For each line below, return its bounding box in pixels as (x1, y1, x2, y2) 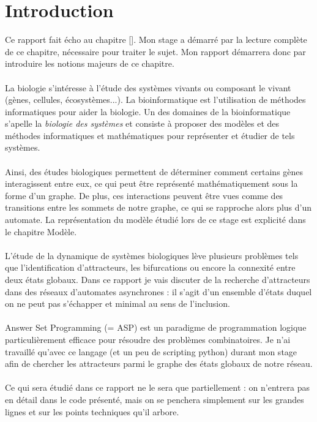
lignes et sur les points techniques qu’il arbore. (5, 405, 179, 418)
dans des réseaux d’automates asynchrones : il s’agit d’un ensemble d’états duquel (5, 285, 312, 298)
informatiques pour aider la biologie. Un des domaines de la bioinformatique (5, 105, 291, 118)
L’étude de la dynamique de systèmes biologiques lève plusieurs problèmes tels (5, 249, 299, 262)
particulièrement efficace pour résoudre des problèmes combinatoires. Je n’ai (5, 333, 291, 345)
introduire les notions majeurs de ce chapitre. (5, 57, 174, 70)
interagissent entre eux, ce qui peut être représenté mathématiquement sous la (5, 177, 298, 190)
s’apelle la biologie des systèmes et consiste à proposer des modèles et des (5, 117, 280, 130)
